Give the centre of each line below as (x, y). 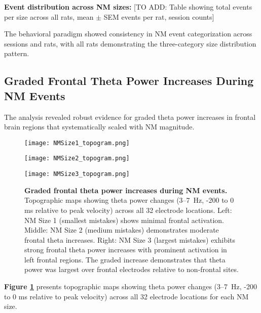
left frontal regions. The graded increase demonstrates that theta (125, 259)
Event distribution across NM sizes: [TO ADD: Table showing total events (128, 7)
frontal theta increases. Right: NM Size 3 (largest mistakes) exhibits (130, 239)
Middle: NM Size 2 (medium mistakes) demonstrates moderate (122, 230)
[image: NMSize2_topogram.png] (77, 159)
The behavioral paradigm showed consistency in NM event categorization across (128, 34)
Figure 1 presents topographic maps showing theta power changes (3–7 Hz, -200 (130, 286)
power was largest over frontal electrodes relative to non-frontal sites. (132, 269)
